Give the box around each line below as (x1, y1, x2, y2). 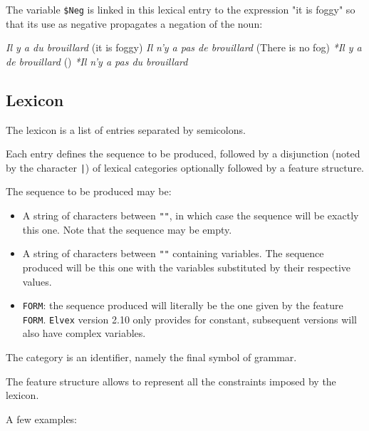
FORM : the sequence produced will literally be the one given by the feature (22, 298, 343, 313)
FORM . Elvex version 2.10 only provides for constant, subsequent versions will (22, 311, 357, 326)
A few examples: (6, 411, 78, 426)
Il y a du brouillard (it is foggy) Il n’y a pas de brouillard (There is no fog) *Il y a (6, 40, 362, 55)
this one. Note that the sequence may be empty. (22, 222, 232, 237)
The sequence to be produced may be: (6, 184, 172, 199)
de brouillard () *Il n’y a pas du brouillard (6, 53, 188, 68)
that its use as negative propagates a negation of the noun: (6, 16, 263, 31)
